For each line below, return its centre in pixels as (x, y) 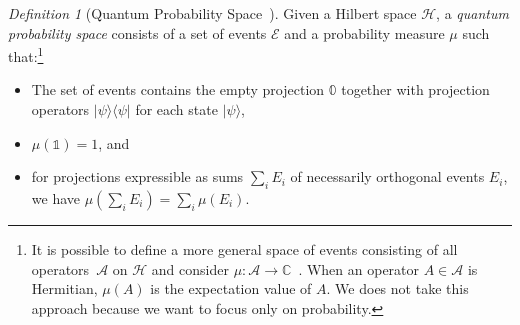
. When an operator (359, 268)
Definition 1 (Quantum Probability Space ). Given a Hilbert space (212, 13)
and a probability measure (364, 32)
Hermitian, (64, 288)
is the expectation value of (231, 288)
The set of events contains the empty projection (178, 89)
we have (55, 198)
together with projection (415, 89)
